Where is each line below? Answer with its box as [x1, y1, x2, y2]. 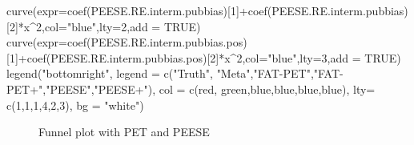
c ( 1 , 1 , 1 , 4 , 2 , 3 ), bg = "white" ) [6, 96, 144, 113]
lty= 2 [98, 18, 127, 34]
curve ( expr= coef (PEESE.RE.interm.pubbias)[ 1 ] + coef [6, 2, 267, 18]
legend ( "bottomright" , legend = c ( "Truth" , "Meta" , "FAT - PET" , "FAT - [6, 65, 344, 82]
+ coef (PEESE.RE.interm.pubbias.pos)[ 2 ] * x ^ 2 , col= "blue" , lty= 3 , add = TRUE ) [18, 49, 401, 66]
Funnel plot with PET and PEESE [38, 123, 210, 140]
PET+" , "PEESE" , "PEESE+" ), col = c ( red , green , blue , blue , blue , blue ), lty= [6, 80, 376, 97]
